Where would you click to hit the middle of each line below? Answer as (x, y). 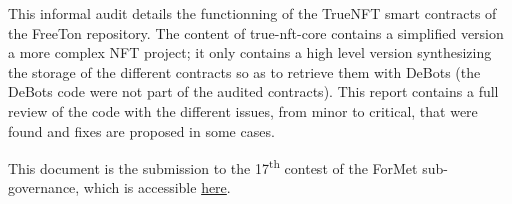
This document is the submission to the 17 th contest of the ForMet (213, 166)
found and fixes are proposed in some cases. (141, 130)
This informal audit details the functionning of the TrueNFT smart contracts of (252, 13)
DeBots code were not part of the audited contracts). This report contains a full (253, 91)
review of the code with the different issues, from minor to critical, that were (243, 110)
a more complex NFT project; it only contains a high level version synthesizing (250, 52)
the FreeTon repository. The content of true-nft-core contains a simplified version (256, 32)
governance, (44, 187)
